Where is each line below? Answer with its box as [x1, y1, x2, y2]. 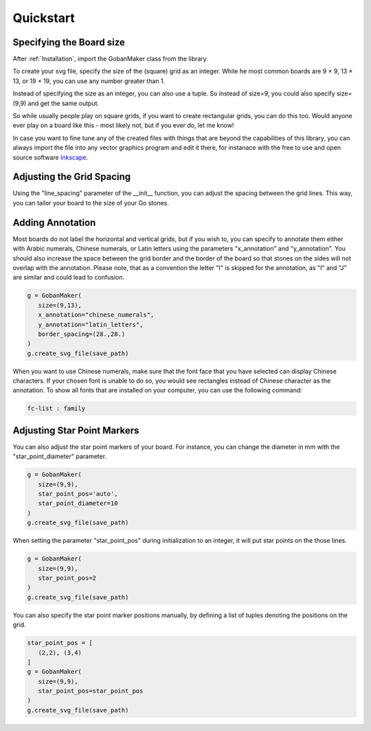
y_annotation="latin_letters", [38, 320, 144, 328]
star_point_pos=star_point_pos [38, 687, 144, 695]
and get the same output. [27, 99, 100, 107]
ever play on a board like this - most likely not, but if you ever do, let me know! [12, 121, 234, 130]
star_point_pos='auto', [38, 490, 118, 498]
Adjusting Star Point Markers [12, 425, 139, 436]
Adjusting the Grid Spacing [12, 171, 131, 183]
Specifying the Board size [12, 36, 125, 48]
